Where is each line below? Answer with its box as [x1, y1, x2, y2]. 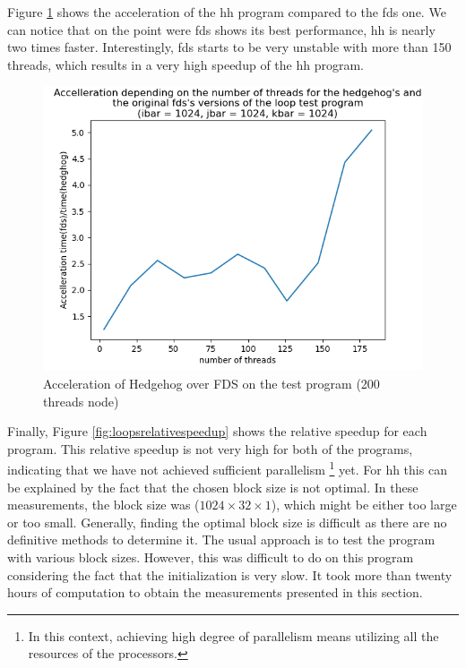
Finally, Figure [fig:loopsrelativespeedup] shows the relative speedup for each [7, 422, 427, 441]
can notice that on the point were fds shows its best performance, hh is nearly [7, 20, 436, 39]
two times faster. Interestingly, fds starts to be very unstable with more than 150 [7, 38, 452, 56]
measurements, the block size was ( [7, 495, 200, 514]
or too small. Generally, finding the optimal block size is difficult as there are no [7, 512, 447, 531]
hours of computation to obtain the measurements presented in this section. [7, 583, 423, 602]
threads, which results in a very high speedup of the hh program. [7, 55, 364, 73]
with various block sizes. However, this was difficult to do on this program [7, 547, 414, 566]
